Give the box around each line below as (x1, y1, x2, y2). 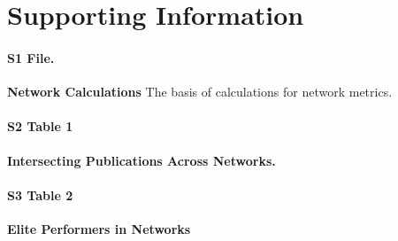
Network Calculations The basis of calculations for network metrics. (7, 82, 393, 101)
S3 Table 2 (7, 185, 73, 204)
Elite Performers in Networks (7, 219, 191, 237)
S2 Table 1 (7, 117, 73, 136)
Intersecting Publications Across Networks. (7, 151, 276, 169)
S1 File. (7, 48, 55, 66)
